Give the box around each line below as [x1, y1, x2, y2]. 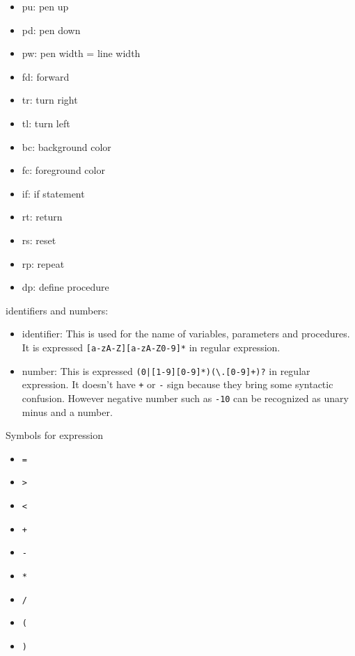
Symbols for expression [6, 428, 103, 442]
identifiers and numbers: [6, 303, 109, 317]
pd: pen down [22, 22, 81, 37]
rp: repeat [22, 256, 65, 271]
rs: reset [22, 232, 56, 247]
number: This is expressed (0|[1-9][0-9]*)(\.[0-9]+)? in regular [22, 363, 310, 378]
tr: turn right [22, 93, 78, 107]
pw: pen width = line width [22, 46, 141, 61]
